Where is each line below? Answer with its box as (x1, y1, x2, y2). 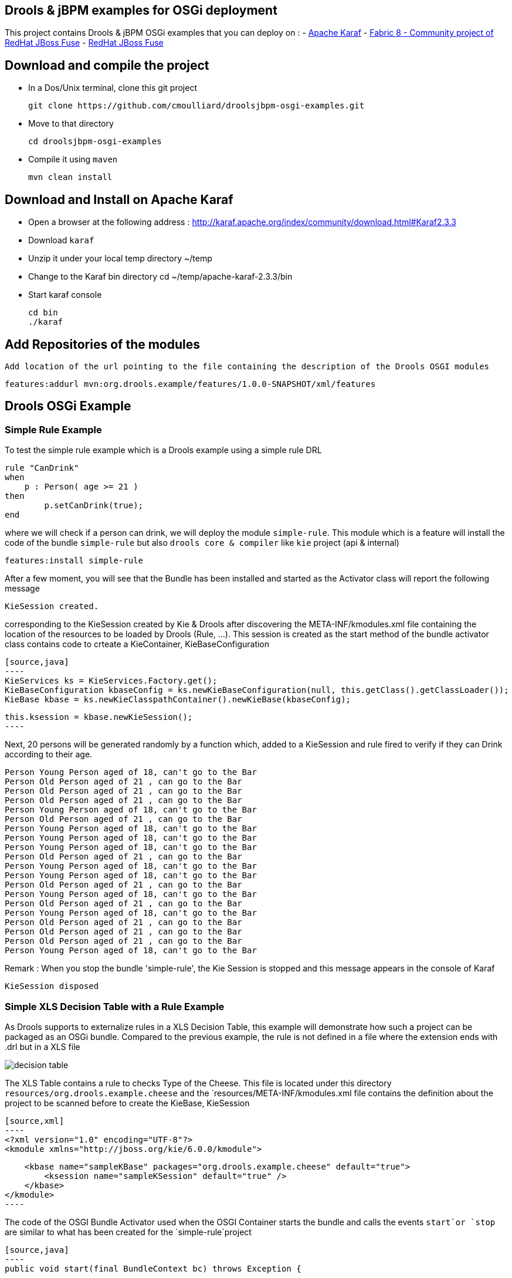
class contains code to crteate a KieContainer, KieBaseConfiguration (5, 639, 270, 650)
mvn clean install (28, 172, 113, 182)
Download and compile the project (5, 57, 209, 73)
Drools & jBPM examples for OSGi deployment (5, 3, 277, 18)
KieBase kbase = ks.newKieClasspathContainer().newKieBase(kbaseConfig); (5, 695, 351, 705)
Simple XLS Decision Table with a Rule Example (5, 1000, 225, 1012)
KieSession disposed (5, 981, 99, 991)
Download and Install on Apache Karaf (5, 192, 233, 207)
